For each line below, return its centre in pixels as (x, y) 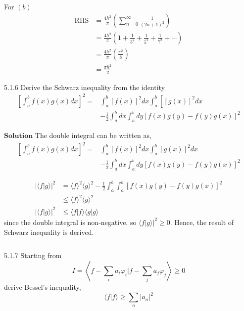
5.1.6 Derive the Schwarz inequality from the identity (85, 87)
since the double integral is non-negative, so (70, 222)
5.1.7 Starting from (33, 255)
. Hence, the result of (202, 222)
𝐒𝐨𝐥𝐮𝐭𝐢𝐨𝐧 (19, 136)
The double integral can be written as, (93, 135)
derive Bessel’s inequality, (43, 287)
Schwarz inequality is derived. (49, 232)
